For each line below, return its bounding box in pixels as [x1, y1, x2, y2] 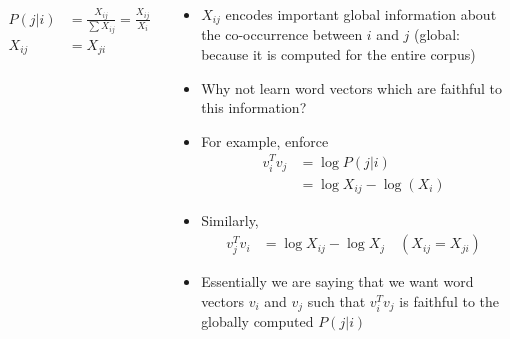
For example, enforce [201, 130, 329, 151]
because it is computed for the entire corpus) [201, 44, 476, 65]
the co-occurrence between [201, 24, 363, 45]
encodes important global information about [225, 4, 497, 24]
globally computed [201, 311, 314, 332]
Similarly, [201, 210, 259, 231]
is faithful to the [399, 290, 500, 311]
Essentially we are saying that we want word [201, 271, 474, 292]
